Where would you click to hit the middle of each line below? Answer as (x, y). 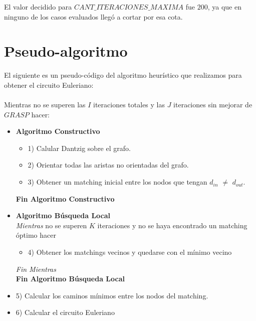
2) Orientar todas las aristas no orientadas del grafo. (108, 165)
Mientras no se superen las (45, 105)
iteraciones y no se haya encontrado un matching (172, 225)
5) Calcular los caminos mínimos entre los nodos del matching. (112, 295)
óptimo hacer (36, 235)
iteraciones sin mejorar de (213, 105)
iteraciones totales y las (129, 105)
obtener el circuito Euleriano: (49, 85)
